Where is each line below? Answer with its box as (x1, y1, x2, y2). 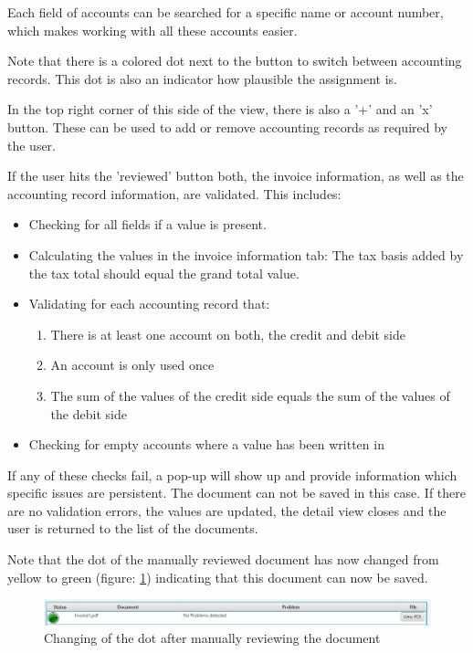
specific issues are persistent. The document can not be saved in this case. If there (7, 483, 467, 502)
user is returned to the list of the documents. (7, 519, 258, 538)
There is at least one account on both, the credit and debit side (50, 324, 405, 343)
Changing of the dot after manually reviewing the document (44, 628, 381, 648)
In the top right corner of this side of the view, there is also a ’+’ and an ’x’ (7, 100, 433, 119)
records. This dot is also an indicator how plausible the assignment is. (7, 68, 397, 88)
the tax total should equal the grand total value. (28, 263, 300, 282)
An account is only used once (50, 355, 215, 374)
